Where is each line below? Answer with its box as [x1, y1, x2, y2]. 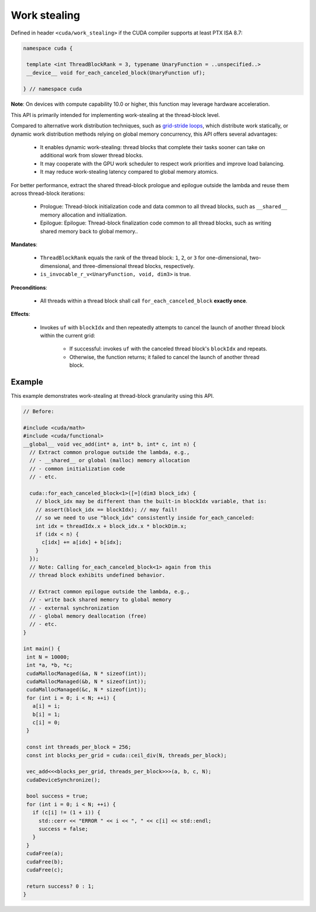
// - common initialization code [29, 465, 125, 472]
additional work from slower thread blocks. [40, 152, 143, 159]
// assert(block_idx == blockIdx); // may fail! [35, 506, 178, 513]
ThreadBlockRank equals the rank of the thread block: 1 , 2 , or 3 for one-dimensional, [40, 254, 249, 261]
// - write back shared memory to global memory [29, 597, 172, 603]
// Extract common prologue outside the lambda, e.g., [29, 449, 190, 456]
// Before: [23, 408, 54, 415]
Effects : [11, 311, 30, 318]
